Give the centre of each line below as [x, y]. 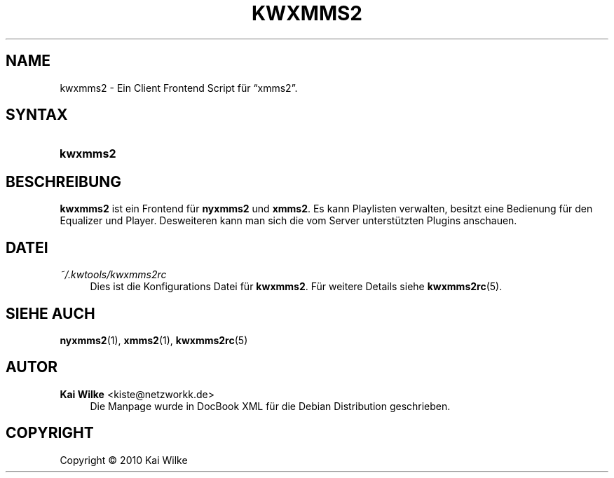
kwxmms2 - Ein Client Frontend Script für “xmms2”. [179, 88]
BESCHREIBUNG [64, 182]
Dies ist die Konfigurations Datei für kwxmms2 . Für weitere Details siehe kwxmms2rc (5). [296, 287]
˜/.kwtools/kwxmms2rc [113, 275]
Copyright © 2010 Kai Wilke [124, 460]
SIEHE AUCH [50, 313]
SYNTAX [37, 115]
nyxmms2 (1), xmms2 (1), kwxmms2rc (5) [154, 340]
